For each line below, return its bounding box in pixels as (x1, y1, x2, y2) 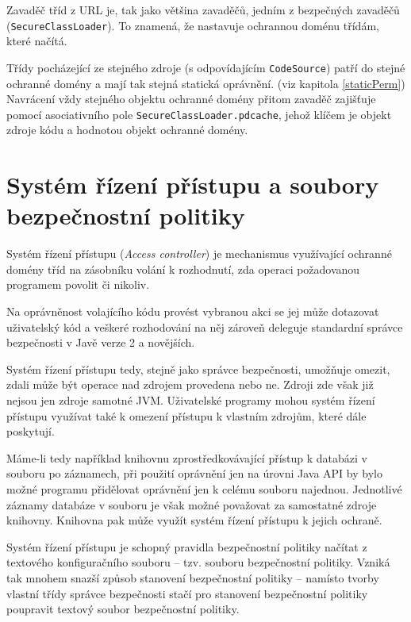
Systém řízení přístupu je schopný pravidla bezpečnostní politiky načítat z (6, 538, 367, 555)
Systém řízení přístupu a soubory (6, 168, 379, 201)
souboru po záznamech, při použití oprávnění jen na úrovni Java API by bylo (6, 465, 382, 482)
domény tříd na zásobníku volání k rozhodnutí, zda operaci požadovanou (6, 260, 360, 277)
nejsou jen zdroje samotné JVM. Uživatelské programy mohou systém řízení (6, 392, 375, 408)
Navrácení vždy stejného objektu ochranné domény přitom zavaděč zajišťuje (6, 90, 376, 107)
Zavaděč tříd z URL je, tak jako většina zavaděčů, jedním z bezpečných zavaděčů (6, 2, 400, 17)
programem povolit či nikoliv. (6, 276, 150, 293)
